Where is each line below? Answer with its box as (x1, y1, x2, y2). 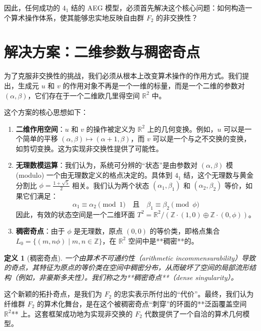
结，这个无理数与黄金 (183, 170, 253, 180)
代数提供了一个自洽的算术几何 (144, 308, 243, 319)
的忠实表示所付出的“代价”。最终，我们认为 (114, 289, 254, 299)
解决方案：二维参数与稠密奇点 (4, 41, 200, 62)
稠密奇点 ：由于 (15, 226, 65, 236)
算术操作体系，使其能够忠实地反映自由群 (10, 12, 144, 22)
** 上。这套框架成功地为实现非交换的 (11, 308, 133, 319)
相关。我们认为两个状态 (72, 180, 149, 190)
